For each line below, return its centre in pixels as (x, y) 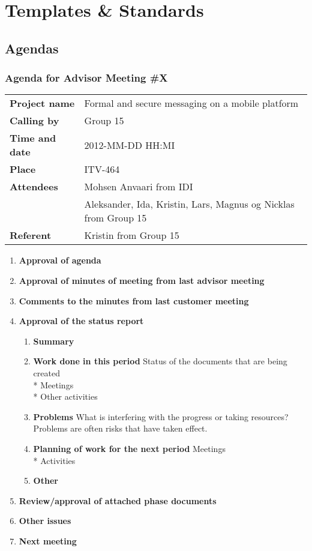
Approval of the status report (81, 321)
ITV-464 (102, 169)
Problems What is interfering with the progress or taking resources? (161, 416)
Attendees (34, 187)
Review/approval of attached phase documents (118, 500)
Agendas (32, 48)
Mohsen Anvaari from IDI (139, 187)
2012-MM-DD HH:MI (130, 145)
